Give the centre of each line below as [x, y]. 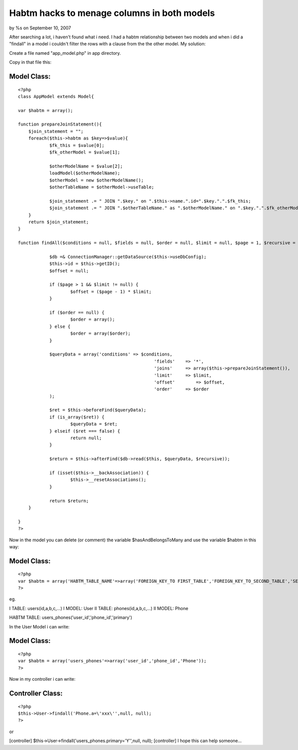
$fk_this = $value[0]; [77, 145]
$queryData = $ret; [94, 424]
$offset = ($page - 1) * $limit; [111, 292]
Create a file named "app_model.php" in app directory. [65, 53]
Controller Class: [36, 693]
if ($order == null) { [77, 313]
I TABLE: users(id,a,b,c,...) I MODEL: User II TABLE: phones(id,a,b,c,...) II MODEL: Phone [99, 608]
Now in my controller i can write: [42, 679]
